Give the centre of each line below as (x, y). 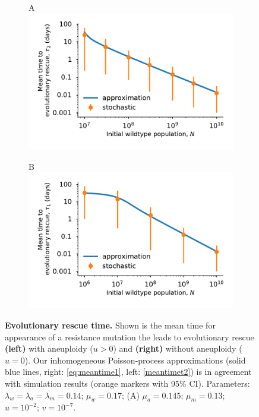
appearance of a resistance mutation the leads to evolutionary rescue (129, 337)
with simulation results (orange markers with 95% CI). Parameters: (127, 383)
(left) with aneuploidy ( (49, 348)
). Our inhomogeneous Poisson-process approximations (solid (135, 360)
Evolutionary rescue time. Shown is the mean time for (110, 325)
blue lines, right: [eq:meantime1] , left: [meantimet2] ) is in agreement (128, 372)
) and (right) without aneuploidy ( (178, 348)
